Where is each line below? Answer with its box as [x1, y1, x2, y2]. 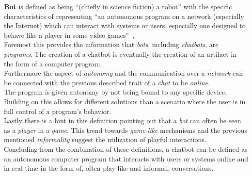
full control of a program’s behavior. [4, 106, 111, 116]
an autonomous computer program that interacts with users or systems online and [4, 153, 248, 163]
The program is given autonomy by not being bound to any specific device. [4, 87, 227, 97]
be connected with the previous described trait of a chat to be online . [4, 77, 210, 87]
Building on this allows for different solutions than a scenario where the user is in [4, 96, 246, 106]
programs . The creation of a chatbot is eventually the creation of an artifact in [4, 48, 237, 59]
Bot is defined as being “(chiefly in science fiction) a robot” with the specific [4, 1, 232, 11]
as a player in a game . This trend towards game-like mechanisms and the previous [4, 125, 248, 135]
